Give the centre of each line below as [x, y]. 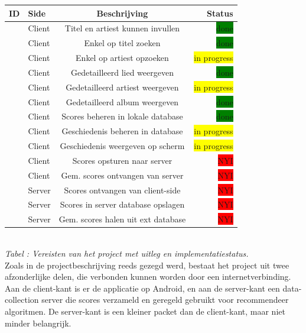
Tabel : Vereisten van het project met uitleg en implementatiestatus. [127, 253]
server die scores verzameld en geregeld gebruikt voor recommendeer [165, 300]
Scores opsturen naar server [122, 160]
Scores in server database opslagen [122, 204]
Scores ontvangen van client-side [122, 190]
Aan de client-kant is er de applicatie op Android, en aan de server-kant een [142, 288]
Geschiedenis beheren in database [122, 131]
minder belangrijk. [38, 323]
